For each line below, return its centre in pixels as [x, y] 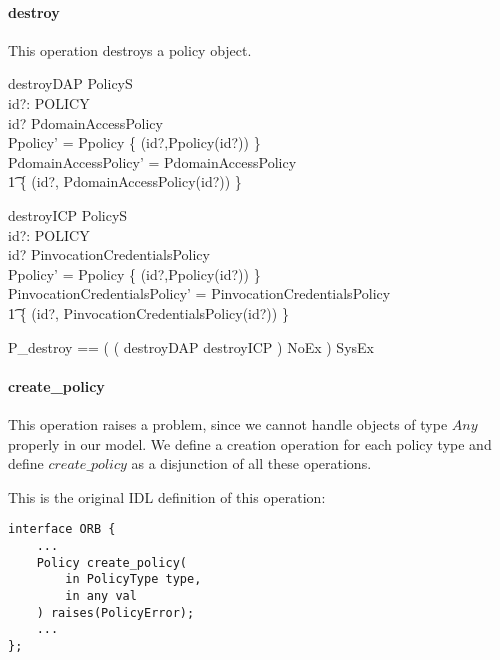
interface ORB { [62, 529]
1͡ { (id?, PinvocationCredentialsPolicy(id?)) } [148, 312]
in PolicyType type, [133, 579]
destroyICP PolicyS [68, 214]
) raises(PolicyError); [115, 612]
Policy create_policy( [111, 562]
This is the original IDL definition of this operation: [167, 496]
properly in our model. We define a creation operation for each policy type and [250, 443]
